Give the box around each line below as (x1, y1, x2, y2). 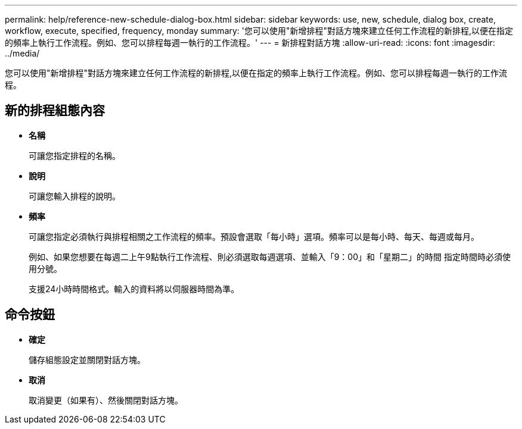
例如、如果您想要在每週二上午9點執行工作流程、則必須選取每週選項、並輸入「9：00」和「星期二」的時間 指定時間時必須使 (29, 251, 511, 262)
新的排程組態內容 (5, 103, 105, 118)
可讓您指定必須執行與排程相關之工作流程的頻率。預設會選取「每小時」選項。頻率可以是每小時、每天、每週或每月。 (29, 231, 479, 242)
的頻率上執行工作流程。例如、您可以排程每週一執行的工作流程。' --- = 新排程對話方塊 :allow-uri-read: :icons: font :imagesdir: (5, 37, 495, 48)
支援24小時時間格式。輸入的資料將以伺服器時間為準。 (29, 283, 240, 294)
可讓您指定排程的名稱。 (29, 150, 120, 161)
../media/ (5, 48, 40, 58)
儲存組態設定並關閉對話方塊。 (29, 354, 145, 365)
